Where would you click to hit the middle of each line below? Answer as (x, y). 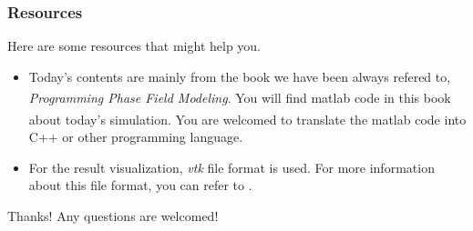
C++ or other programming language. (136, 136)
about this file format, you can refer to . (140, 185)
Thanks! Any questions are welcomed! (113, 215)
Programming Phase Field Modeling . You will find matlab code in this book (240, 98)
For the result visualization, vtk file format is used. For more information (231, 167)
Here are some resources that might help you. (134, 46)
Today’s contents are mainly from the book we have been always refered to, (240, 76)
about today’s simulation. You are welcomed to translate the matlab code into (247, 119)
